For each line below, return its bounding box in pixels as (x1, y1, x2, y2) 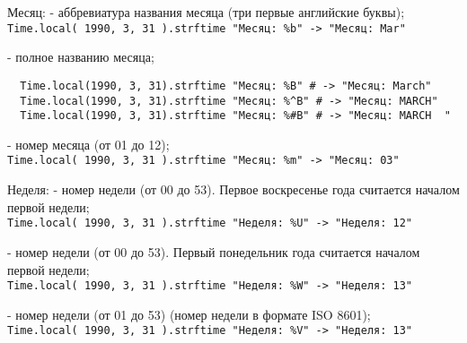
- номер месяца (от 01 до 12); (7, 134, 170, 153)
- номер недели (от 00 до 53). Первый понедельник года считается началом (7, 242, 420, 261)
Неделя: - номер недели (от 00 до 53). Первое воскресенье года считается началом (7, 180, 460, 199)
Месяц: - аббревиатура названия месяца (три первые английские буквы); (7, 3, 405, 21)
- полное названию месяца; (7, 47, 154, 66)
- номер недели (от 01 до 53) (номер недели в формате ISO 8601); (7, 304, 371, 323)
